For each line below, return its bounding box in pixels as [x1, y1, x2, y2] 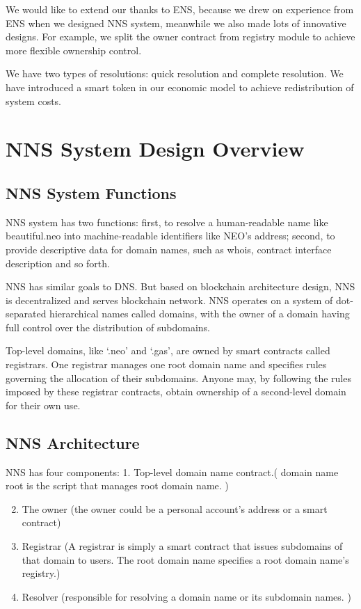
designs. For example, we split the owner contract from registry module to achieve [6, 29, 355, 44]
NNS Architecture [6, 432, 140, 453]
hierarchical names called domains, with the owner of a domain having [49, 306, 350, 321]
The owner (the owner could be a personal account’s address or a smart [22, 501, 328, 516]
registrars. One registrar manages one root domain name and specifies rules [6, 357, 327, 372]
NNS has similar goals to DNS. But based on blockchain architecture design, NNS [6, 279, 355, 294]
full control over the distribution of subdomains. [6, 319, 211, 334]
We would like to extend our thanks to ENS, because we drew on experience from [6, 2, 354, 16]
